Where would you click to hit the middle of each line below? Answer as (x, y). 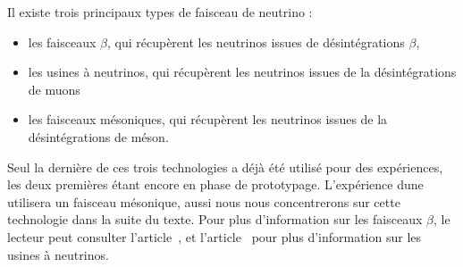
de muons (54, 89)
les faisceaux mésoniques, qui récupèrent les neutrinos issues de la (208, 119)
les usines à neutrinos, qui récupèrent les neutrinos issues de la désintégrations (242, 72)
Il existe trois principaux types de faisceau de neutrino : (160, 12)
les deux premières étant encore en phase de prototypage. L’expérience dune (215, 184)
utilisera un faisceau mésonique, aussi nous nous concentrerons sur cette (204, 201)
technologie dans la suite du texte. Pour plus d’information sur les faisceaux (215, 219)
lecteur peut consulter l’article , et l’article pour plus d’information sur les (215, 236)
